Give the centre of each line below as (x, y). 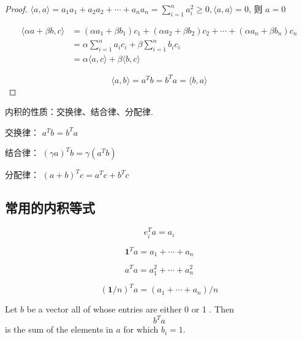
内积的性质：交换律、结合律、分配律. (79, 112)
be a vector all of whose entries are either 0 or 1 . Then (130, 309)
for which (141, 329)
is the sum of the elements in (59, 329)
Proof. (16, 9)
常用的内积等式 (50, 208)
